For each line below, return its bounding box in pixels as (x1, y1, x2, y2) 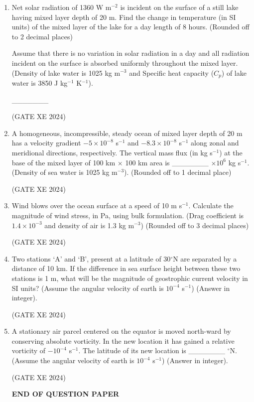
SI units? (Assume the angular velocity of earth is (11, 282, 164, 293)
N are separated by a (173, 253, 237, 264)
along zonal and (191, 137, 239, 148)
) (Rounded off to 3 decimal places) (140, 220, 249, 230)
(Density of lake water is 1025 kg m (11, 67, 121, 78)
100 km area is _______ (125, 157, 209, 167)
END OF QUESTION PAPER (11, 389, 120, 399)
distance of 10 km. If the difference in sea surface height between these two (11, 263, 241, 273)
